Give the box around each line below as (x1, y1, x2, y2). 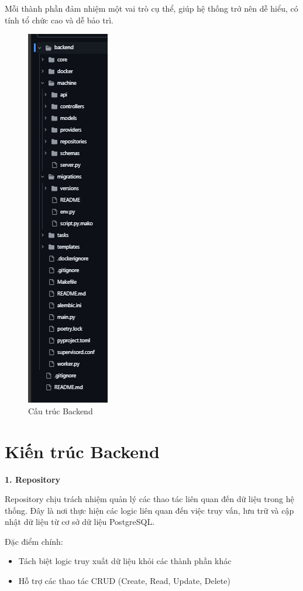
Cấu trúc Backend (28, 404, 93, 417)
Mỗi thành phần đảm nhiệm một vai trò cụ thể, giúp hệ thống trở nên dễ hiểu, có (5, 2, 298, 14)
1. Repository (5, 473, 61, 485)
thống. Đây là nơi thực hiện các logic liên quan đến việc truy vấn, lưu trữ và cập (5, 504, 294, 516)
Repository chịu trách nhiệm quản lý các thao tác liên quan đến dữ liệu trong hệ (5, 493, 294, 505)
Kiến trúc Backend (5, 439, 160, 463)
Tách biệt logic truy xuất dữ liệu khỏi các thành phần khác (18, 555, 232, 567)
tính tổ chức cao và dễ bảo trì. (5, 13, 113, 26)
